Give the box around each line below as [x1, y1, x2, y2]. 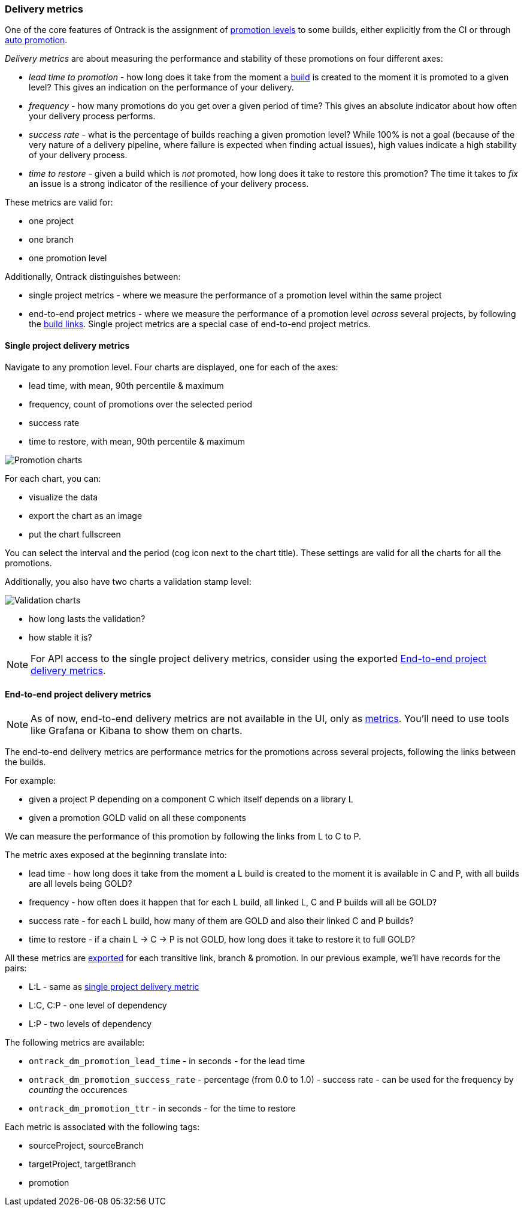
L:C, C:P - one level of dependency [29, 999, 167, 1010]
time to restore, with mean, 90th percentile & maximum [29, 436, 246, 446]
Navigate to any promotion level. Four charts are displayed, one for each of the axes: [5, 361, 338, 372]
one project [29, 216, 74, 227]
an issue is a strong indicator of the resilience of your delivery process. [29, 179, 309, 189]
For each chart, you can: [5, 473, 101, 484]
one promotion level [29, 253, 107, 264]
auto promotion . [5, 35, 68, 46]
